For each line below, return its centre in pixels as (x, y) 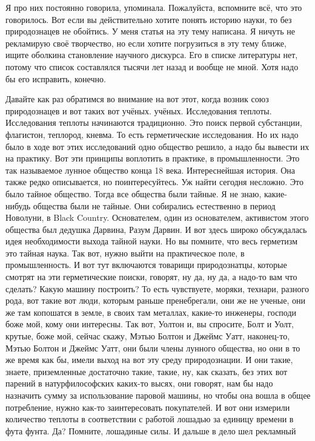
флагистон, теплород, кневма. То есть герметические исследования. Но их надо (152, 134)
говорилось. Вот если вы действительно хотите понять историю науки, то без (149, 19)
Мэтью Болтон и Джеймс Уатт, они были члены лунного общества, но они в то (153, 348)
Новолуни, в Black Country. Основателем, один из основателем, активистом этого (157, 217)
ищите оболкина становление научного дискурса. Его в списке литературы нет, (152, 55)
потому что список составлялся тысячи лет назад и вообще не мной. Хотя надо (152, 66)
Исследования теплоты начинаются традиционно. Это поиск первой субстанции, (154, 122)
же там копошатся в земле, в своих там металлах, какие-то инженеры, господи (151, 312)
